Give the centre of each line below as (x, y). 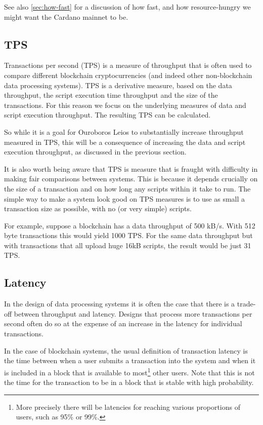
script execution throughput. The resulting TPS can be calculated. (107, 115)
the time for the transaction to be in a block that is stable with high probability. (129, 382)
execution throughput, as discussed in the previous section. (95, 152)
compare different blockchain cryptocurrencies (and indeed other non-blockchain (128, 75)
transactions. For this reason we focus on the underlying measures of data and (125, 105)
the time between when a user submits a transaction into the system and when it (130, 360)
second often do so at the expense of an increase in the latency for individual (123, 323)
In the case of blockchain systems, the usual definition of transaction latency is (126, 350)
